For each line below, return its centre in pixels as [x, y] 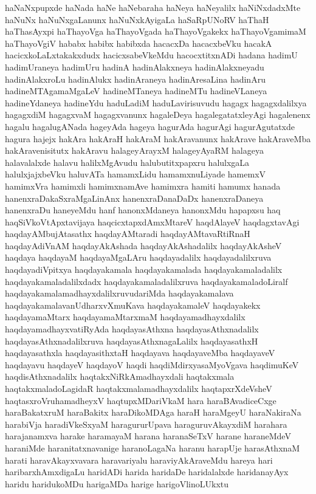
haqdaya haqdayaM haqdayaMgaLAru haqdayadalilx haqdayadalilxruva [138, 257]
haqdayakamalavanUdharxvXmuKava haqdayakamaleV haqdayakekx [133, 305]
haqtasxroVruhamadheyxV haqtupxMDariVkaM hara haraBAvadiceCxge [141, 400]
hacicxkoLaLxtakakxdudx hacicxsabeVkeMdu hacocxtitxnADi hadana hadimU [151, 55]
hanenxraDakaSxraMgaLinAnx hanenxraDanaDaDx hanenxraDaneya [134, 198]
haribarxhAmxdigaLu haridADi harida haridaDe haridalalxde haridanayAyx [147, 472]
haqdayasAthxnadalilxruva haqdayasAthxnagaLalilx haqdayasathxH [132, 341]
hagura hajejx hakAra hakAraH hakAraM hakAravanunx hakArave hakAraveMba [158, 138]
